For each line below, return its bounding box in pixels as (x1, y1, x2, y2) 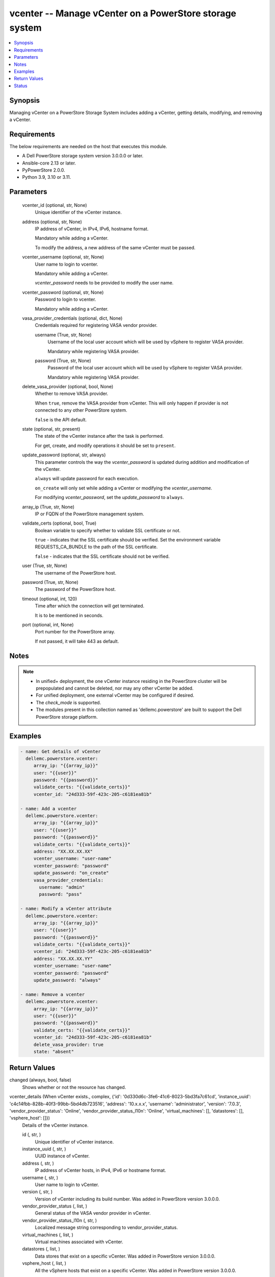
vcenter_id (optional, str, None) (22, 202, 88, 208)
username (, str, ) (22, 1174, 59, 1180)
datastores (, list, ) (22, 1246, 61, 1252)
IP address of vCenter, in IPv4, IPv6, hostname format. (35, 226, 149, 232)
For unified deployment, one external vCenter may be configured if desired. (36, 692, 195, 698)
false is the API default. (35, 416, 87, 422)
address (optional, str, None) (22, 219, 82, 225)
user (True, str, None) (22, 562, 67, 569)
